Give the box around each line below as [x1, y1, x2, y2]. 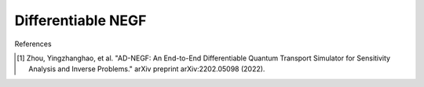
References [14, 39, 52, 49]
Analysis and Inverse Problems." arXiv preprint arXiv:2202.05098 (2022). [28, 64, 265, 74]
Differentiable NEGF [14, 12, 147, 29]
